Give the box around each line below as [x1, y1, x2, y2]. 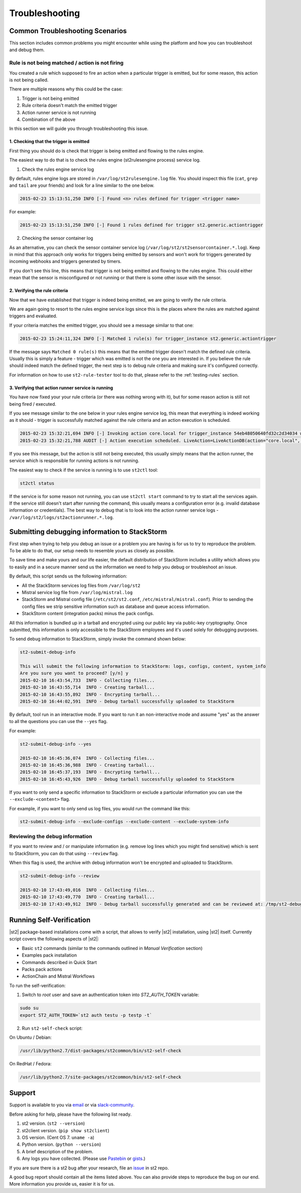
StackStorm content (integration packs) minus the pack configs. [22, 611, 155, 617]
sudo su [20, 1005, 39, 1011]
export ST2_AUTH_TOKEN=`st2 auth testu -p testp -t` [20, 1012, 153, 1018]
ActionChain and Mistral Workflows [22, 973, 95, 979]
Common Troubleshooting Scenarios [9, 27, 127, 35]
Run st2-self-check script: [22, 1025, 83, 1031]
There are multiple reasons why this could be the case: [9, 86, 123, 92]
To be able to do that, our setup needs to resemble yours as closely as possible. [9, 548, 175, 554]
